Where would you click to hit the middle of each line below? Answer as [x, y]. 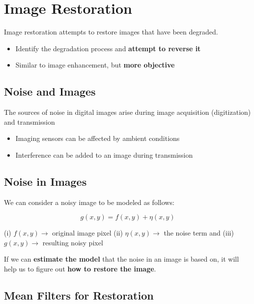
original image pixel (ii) [87, 233]
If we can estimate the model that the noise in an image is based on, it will [122, 259]
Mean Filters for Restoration [79, 295]
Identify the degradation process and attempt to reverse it [108, 48]
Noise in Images [45, 181]
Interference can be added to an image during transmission [104, 154]
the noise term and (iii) [199, 233]
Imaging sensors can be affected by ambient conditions [98, 138]
